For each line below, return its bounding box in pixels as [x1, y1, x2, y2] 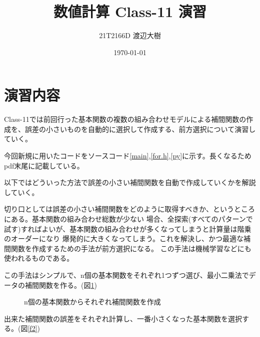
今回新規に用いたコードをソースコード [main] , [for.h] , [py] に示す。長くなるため [4, 150, 251, 161]
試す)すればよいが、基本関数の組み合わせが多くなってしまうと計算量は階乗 [4, 223, 251, 234]
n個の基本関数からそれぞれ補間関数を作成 [24, 296, 161, 307]
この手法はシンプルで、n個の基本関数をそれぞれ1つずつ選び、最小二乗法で [4, 269, 249, 280]
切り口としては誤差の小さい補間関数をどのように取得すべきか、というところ [4, 204, 255, 214]
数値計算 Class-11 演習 [53, 1, 206, 22]
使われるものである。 [4, 253, 74, 263]
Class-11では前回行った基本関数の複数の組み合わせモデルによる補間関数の [4, 114, 246, 124]
